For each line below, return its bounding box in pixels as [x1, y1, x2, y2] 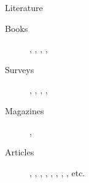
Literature [5, 1, 43, 14]
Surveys [5, 63, 34, 76]
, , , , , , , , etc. [29, 166, 85, 179]
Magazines [5, 104, 44, 117]
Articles [5, 146, 34, 158]
